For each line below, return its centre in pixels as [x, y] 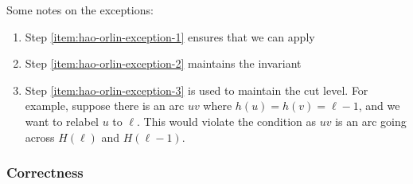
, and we [379, 106]
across [40, 137]
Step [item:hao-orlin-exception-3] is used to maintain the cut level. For [197, 90]
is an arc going [371, 121]
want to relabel [62, 121]
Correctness [45, 172]
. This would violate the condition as [226, 121]
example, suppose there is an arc [105, 106]
